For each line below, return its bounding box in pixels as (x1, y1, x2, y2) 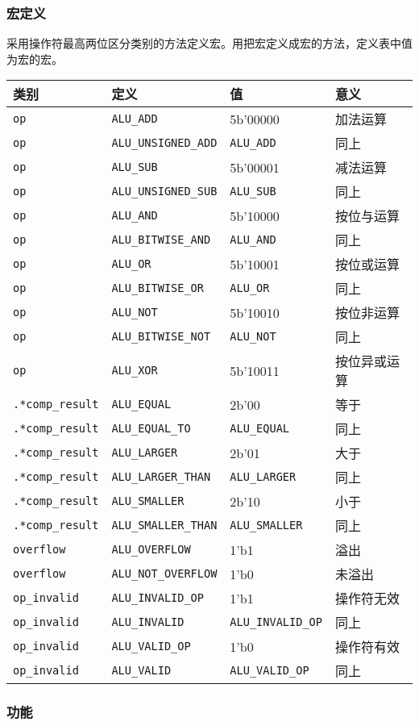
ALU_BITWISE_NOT (111, 330, 211, 344)
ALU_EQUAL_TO (111, 422, 191, 436)
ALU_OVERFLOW (111, 543, 191, 557)
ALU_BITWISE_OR (111, 282, 204, 295)
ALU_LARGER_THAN (111, 470, 211, 484)
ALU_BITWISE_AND (111, 233, 211, 247)
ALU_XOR (111, 364, 158, 378)
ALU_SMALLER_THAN (111, 519, 218, 532)
